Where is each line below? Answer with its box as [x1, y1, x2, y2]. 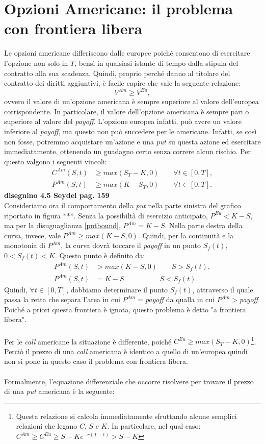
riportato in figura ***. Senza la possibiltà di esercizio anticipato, [4, 210, 208, 220]
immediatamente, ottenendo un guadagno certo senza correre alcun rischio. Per [4, 146, 251, 157]
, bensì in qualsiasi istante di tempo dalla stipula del [74, 57, 238, 68]
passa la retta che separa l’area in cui [4, 294, 120, 305]
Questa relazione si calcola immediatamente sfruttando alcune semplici [16, 410, 237, 421]
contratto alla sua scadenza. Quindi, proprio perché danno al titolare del [4, 67, 230, 78]
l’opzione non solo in [4, 57, 68, 68]
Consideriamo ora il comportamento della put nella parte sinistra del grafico [4, 200, 241, 210]
